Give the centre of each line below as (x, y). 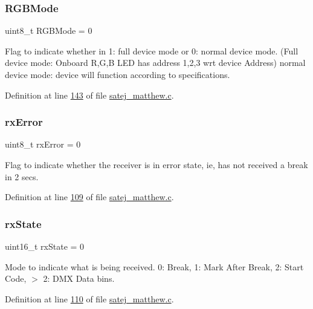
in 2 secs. (22, 176)
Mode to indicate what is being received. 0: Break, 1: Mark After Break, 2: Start (154, 266)
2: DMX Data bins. (79, 278)
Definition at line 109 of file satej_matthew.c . (89, 197)
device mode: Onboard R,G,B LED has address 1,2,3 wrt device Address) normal (155, 63)
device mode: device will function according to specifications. (118, 74)
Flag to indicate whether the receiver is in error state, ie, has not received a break (156, 164)
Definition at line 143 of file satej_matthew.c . (89, 95)
